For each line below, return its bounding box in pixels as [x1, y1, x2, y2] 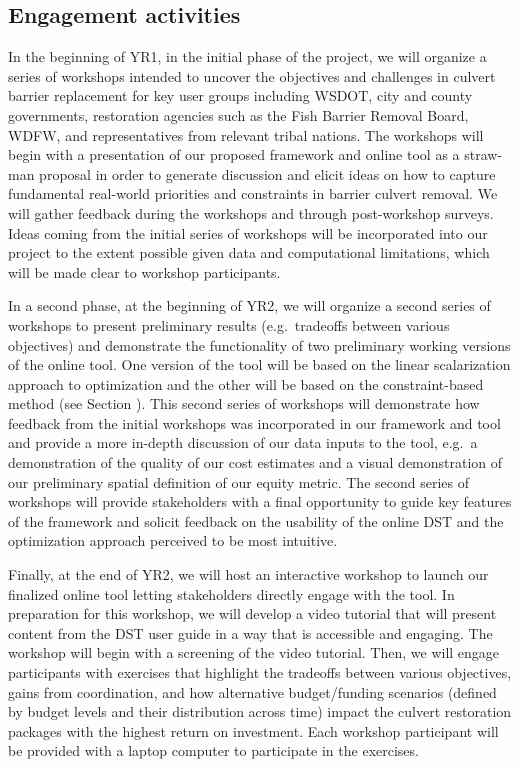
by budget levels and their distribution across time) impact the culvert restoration [8, 701, 512, 722]
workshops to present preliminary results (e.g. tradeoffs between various [8, 314, 450, 335]
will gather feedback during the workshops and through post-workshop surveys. [8, 202, 494, 223]
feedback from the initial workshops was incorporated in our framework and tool [8, 412, 501, 433]
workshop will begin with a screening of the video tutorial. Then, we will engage [8, 642, 500, 663]
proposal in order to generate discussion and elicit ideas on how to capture [39, 163, 496, 184]
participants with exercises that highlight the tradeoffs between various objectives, [8, 662, 512, 683]
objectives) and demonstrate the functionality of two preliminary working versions [8, 334, 511, 355]
